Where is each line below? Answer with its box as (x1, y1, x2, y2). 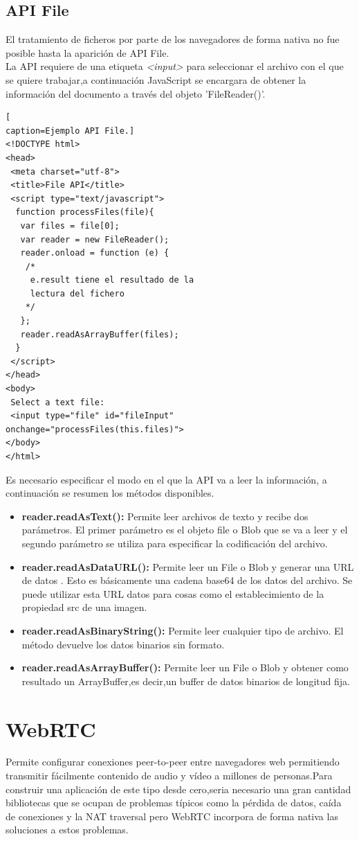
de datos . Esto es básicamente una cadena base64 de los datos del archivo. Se (21, 573, 353, 587)
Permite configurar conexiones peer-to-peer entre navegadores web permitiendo (6, 754, 340, 769)
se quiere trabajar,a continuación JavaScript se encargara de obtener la (6, 72, 306, 87)
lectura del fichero (30, 288, 125, 299)
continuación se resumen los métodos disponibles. (6, 486, 214, 500)
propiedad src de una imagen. (21, 600, 147, 614)
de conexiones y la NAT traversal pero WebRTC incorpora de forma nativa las (6, 808, 338, 823)
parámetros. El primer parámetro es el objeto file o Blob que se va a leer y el (21, 522, 348, 537)
